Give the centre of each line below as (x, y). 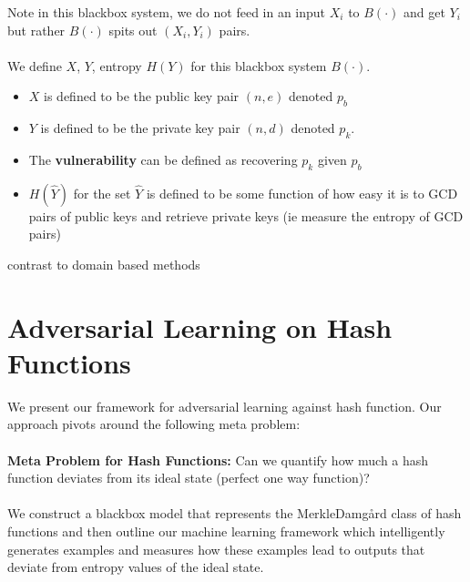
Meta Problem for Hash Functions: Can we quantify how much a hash (218, 459)
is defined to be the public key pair (142, 96)
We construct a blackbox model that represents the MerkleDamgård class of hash (235, 513)
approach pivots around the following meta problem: (154, 424)
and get (424, 12)
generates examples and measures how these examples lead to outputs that (216, 549)
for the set (102, 193)
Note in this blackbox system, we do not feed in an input (167, 12)
